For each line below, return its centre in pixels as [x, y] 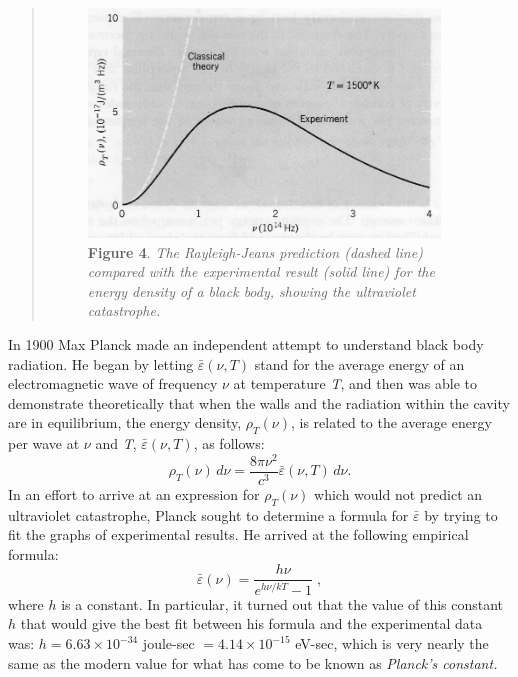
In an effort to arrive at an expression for [134, 493]
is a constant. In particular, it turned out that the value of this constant [282, 603]
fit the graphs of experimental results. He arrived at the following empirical [238, 534]
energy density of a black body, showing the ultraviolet [251, 290]
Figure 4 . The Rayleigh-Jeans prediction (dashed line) [255, 251]
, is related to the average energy [391, 422]
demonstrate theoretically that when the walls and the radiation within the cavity [259, 402]
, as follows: [229, 443]
